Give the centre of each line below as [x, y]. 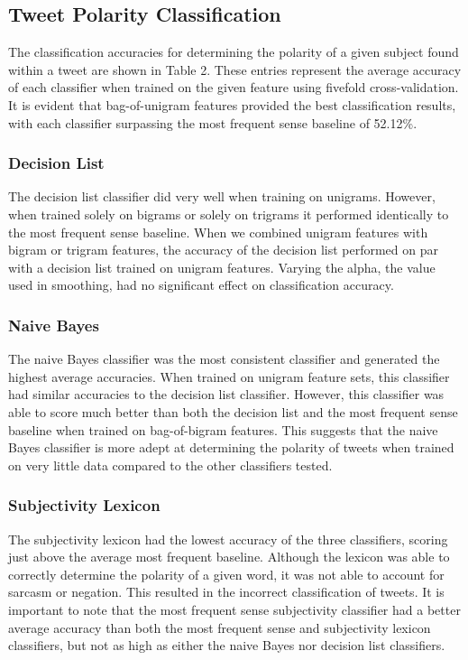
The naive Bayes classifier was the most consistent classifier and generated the [224, 359]
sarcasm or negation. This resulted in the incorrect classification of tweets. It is [226, 592]
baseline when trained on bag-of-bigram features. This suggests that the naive [223, 429]
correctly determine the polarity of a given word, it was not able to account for [226, 574]
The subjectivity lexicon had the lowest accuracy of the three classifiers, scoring [228, 539]
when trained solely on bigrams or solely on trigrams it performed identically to [229, 214]
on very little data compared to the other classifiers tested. [170, 465]
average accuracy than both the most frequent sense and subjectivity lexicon [220, 627]
